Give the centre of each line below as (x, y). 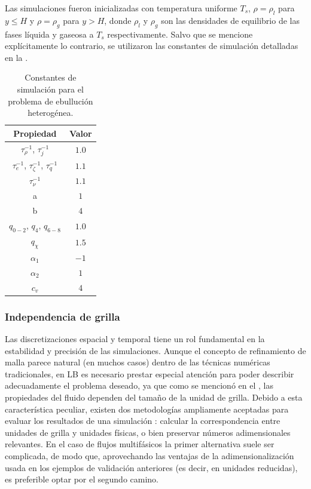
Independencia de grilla (62, 316)
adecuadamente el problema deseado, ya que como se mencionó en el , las (139, 385)
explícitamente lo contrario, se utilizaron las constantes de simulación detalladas (152, 46)
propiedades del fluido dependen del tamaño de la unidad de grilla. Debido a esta (154, 397)
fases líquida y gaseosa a (49, 34)
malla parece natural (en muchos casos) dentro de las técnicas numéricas (138, 362)
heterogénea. (51, 113)
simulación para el (50, 89)
